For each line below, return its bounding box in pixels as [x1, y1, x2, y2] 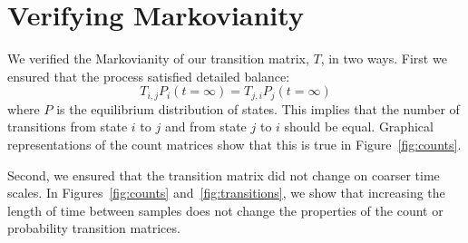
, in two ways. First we [320, 49, 447, 68]
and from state [164, 117, 247, 136]
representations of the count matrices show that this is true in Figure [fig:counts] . [7, 134, 462, 153]
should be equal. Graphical [284, 117, 434, 136]
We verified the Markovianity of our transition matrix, [7, 49, 309, 68]
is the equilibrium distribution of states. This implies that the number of [56, 99, 460, 118]
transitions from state [7, 117, 128, 136]
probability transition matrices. [7, 219, 180, 238]
